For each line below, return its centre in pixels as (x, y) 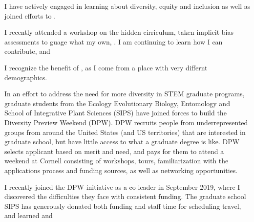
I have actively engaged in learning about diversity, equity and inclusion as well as (127, 6)
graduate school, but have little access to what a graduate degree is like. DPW (122, 142)
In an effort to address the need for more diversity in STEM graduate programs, (125, 94)
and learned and (29, 215)
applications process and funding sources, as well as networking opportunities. (121, 170)
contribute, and (27, 51)
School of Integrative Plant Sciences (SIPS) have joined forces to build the (116, 113)
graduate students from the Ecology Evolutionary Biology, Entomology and (117, 103)
